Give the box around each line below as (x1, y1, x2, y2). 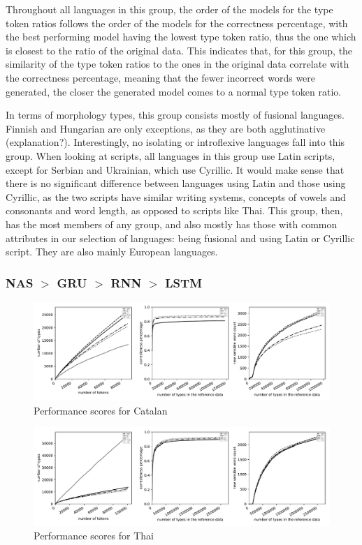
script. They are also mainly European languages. (6, 244, 218, 259)
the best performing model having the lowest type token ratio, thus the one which (6, 29, 356, 44)
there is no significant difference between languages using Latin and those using (6, 176, 346, 191)
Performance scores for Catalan (34, 403, 168, 417)
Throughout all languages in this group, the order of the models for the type (6, 2, 333, 16)
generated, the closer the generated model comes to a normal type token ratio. (6, 84, 342, 98)
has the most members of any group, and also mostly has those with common (6, 216, 338, 231)
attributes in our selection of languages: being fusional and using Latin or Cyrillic (6, 230, 355, 245)
